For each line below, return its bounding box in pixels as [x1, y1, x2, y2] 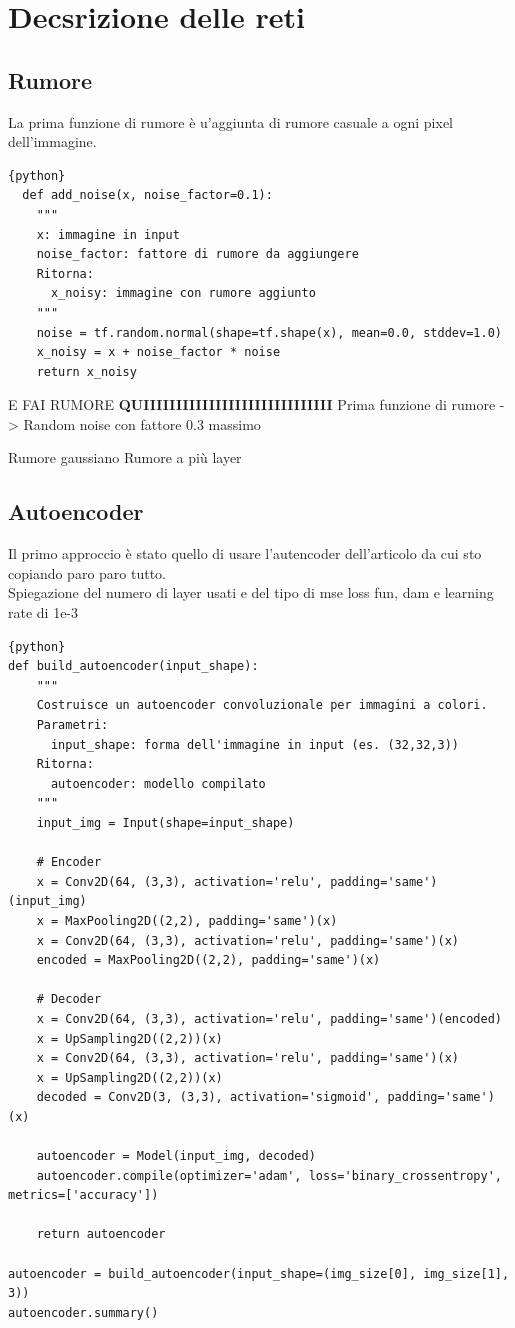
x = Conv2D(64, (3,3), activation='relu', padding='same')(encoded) [36, 1011, 502, 1026]
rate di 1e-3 [8, 602, 79, 623]
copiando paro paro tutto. [8, 562, 167, 583]
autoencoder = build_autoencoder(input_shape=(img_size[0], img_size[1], [8, 1266, 510, 1281]
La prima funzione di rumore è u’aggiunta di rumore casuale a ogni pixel [8, 111, 453, 132]
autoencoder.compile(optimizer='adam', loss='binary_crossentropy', [36, 1168, 502, 1183]
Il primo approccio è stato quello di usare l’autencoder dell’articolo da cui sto [8, 543, 482, 564]
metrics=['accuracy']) [8, 1188, 159, 1203]
